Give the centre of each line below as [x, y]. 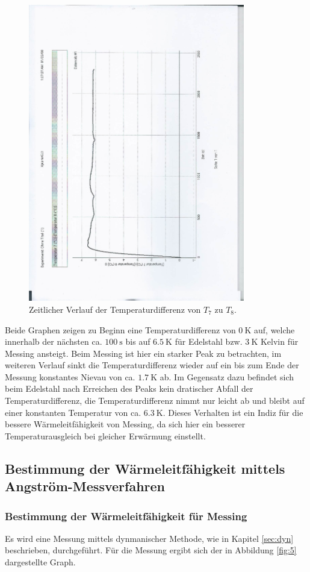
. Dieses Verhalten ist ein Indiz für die [233, 412]
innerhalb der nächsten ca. [54, 341]
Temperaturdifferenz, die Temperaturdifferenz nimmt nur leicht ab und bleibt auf [155, 401]
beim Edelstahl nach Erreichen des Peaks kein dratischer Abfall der [129, 388]
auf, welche [274, 329]
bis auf [138, 341]
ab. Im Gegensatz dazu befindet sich [227, 376]
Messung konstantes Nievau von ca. [70, 376]
